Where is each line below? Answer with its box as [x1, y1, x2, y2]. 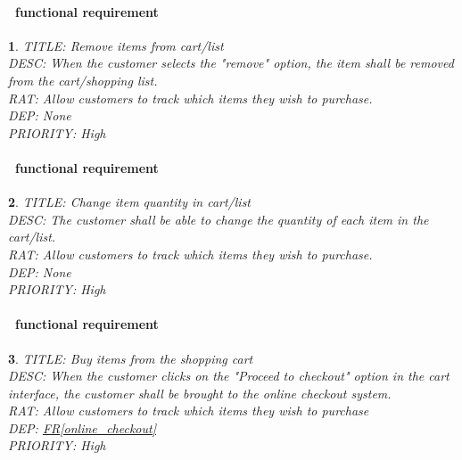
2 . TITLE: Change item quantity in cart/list [8, 193, 252, 211]
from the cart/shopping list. [8, 70, 158, 89]
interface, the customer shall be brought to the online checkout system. [8, 383, 392, 402]
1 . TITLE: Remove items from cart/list [8, 36, 224, 54]
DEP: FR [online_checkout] [8, 418, 156, 437]
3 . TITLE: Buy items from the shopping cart [8, 349, 253, 367]
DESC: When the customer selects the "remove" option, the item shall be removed [8, 53, 454, 72]
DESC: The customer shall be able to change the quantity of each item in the [8, 209, 429, 228]
